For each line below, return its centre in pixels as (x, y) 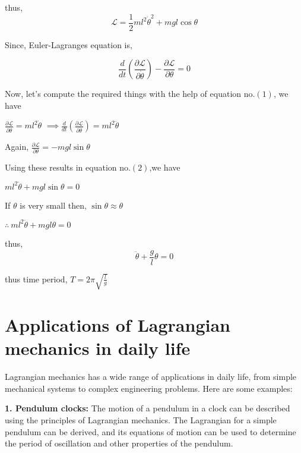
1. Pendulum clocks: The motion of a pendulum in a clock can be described (148, 408)
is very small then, (53, 205)
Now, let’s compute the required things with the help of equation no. (130, 94)
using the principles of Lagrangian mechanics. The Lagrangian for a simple (141, 419)
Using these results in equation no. (68, 167)
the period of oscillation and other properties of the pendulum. (119, 443)
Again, (17, 147)
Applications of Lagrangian (118, 325)
